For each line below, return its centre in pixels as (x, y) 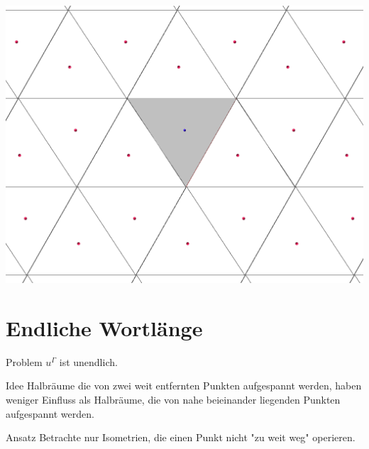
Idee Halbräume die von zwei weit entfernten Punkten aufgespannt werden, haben (184, 386)
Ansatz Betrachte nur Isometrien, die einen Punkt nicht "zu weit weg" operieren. (181, 437)
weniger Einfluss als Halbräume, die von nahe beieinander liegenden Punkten (173, 400)
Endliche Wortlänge (104, 327)
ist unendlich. (88, 361)
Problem (24, 361)
